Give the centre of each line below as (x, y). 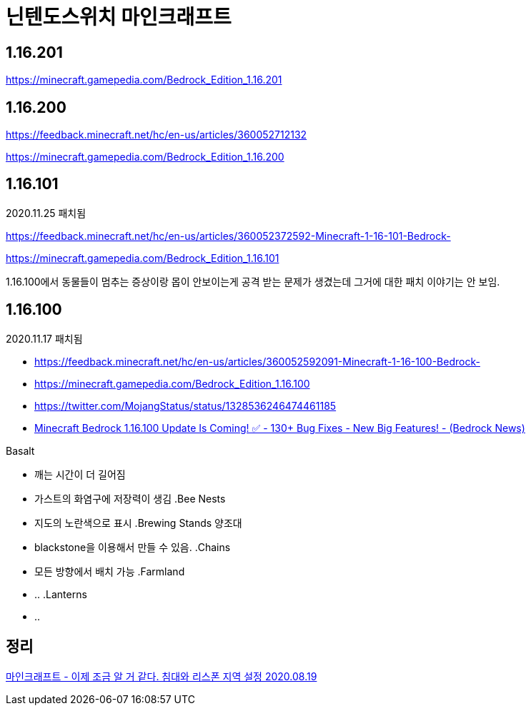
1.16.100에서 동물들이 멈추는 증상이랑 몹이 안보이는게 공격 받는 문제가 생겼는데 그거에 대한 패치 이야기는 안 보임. (253, 281)
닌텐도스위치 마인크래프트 (119, 17)
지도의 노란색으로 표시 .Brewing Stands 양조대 (138, 523)
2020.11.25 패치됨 (46, 213)
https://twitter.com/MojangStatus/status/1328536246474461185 (185, 405)
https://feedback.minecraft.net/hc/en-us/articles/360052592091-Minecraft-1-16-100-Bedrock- (257, 361)
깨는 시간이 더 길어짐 (80, 474)
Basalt (20, 450)
